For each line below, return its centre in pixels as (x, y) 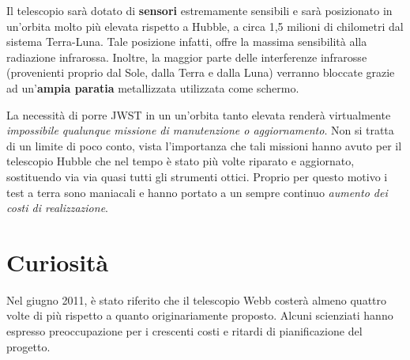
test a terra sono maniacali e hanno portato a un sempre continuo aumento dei (197, 192)
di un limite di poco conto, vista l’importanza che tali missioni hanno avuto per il (204, 145)
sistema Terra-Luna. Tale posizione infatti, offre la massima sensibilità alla (187, 42)
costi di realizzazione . (57, 208)
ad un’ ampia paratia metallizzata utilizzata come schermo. (153, 87)
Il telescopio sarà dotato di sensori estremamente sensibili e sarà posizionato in (199, 10)
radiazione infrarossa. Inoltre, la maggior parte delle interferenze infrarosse (187, 57)
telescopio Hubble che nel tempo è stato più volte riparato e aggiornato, (181, 161)
